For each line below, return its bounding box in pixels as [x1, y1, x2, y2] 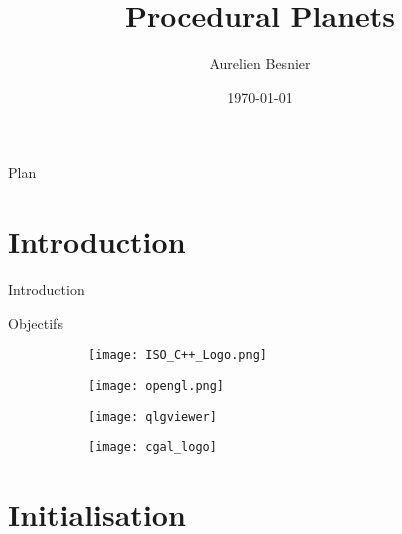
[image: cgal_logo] [88, 440, 217, 455]
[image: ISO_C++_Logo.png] [88, 348, 267, 363]
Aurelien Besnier [209, 53, 311, 74]
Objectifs [8, 312, 63, 333]
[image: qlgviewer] [88, 409, 217, 424]
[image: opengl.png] [88, 378, 225, 393]
